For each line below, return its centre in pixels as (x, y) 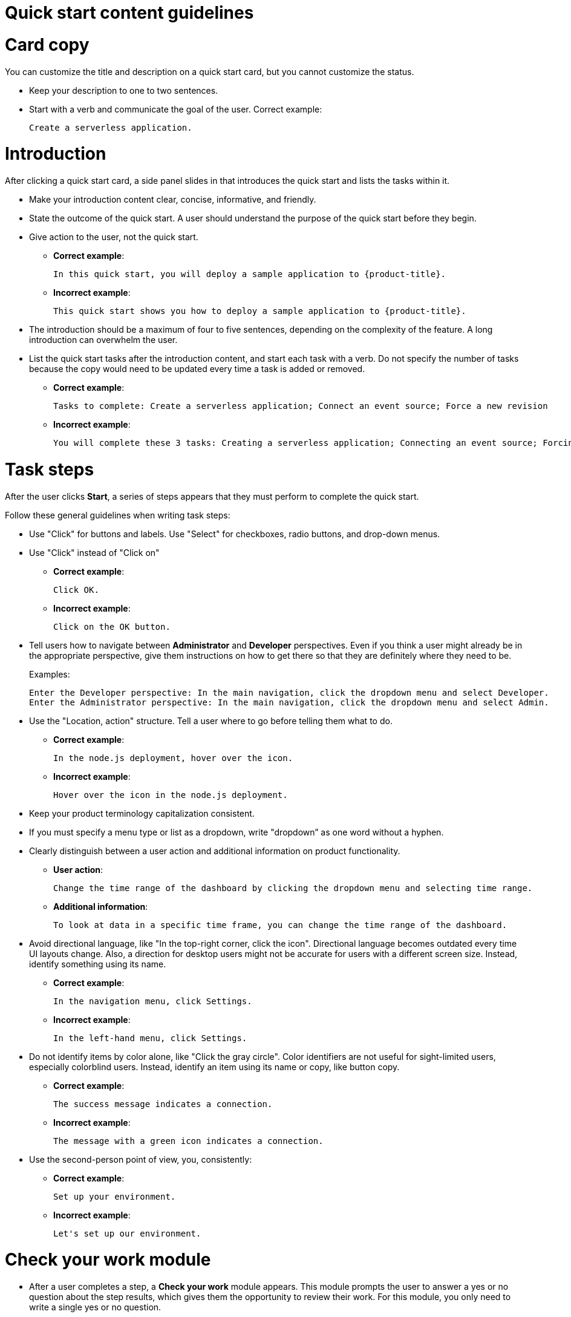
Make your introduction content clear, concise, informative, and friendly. (173, 199)
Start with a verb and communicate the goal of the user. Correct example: (176, 109)
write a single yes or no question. (95, 1307)
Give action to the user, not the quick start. (114, 237)
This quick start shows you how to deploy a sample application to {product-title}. (260, 311)
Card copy (47, 44)
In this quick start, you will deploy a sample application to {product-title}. (250, 274)
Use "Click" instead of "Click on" (94, 552)
